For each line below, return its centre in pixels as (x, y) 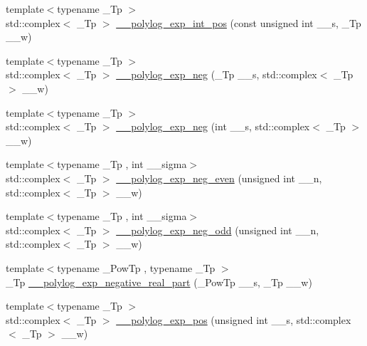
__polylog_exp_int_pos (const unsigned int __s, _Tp (239, 22)
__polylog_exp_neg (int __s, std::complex (213, 126)
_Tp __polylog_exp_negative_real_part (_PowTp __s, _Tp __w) (159, 282)
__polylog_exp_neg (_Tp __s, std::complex (217, 74)
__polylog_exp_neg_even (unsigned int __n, (219, 178)
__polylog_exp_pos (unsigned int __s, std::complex (234, 319)
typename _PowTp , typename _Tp (136, 267)
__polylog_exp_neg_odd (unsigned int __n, (218, 230)
